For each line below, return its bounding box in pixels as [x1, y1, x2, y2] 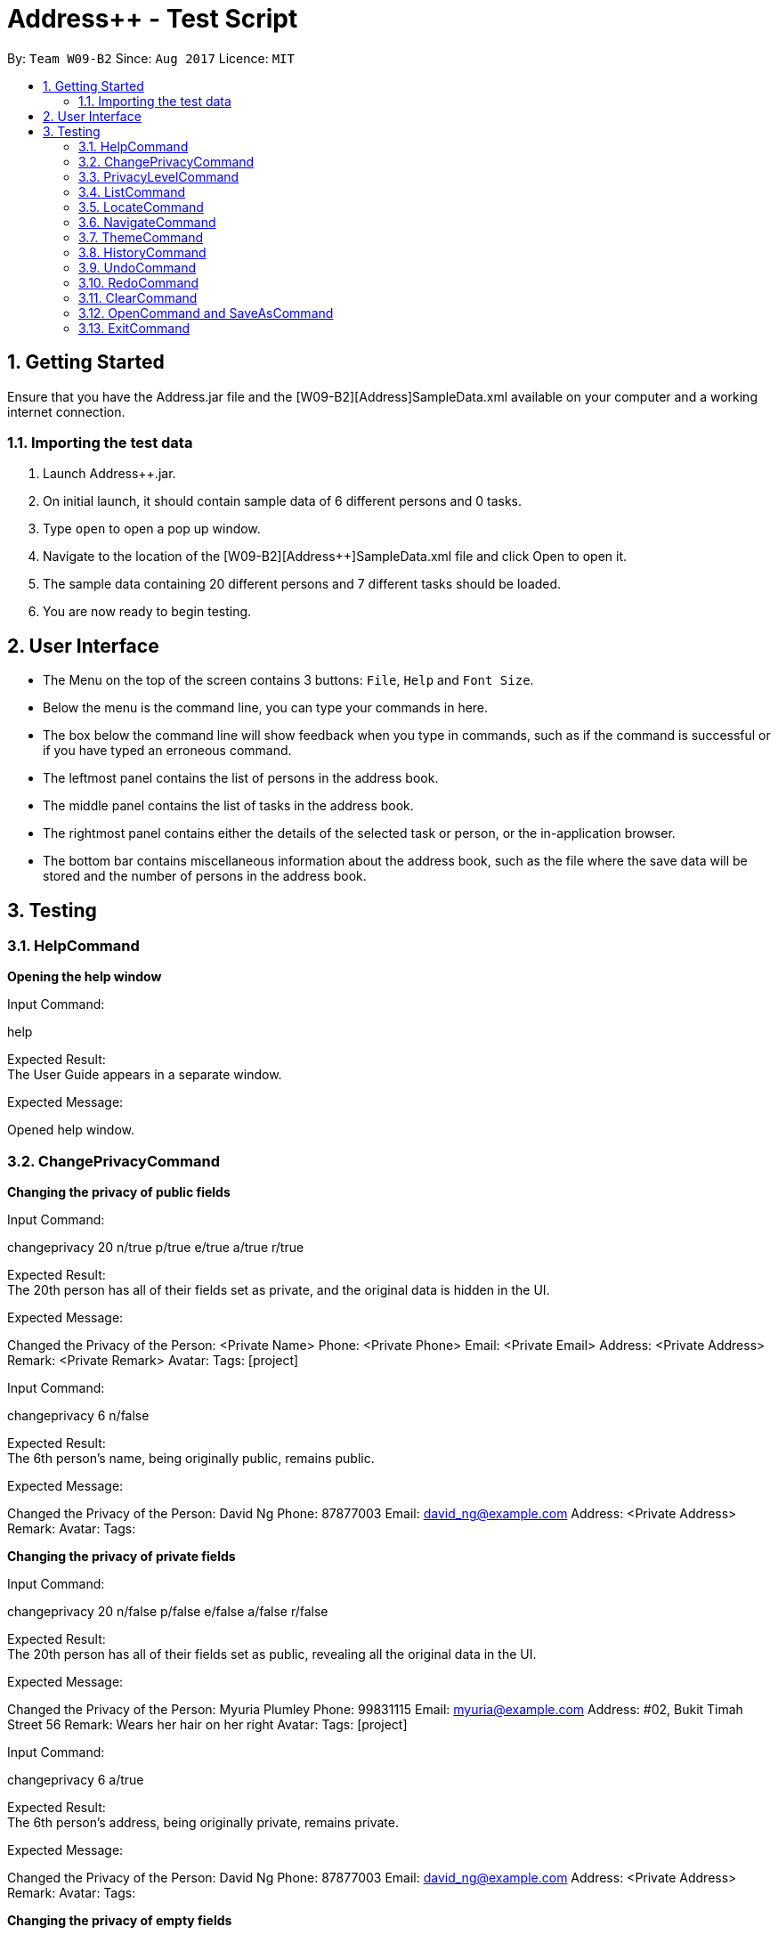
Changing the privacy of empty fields [7, 1913, 232, 1929]
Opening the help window [7, 969, 162, 985]
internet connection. [7, 403, 126, 419]
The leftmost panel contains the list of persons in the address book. [43, 770, 439, 786]
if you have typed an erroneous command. [43, 743, 292, 759]
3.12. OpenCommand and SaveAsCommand [78, 305, 334, 321]
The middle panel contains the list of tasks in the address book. [43, 798, 414, 814]
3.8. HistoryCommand [78, 244, 207, 260]
